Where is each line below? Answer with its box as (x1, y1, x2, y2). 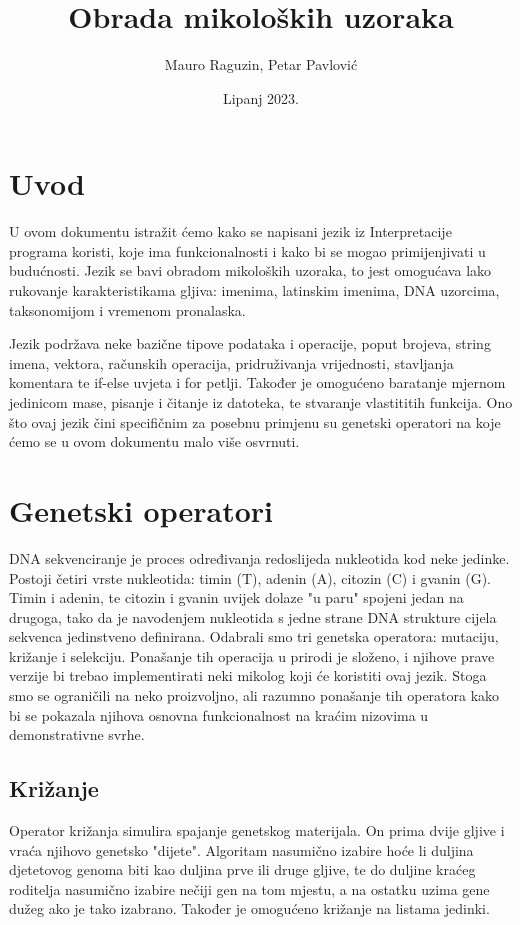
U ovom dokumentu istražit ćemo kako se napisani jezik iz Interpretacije (9, 221, 452, 242)
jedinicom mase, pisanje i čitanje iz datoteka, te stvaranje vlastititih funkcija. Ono (9, 392, 513, 412)
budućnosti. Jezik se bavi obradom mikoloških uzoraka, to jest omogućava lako (9, 260, 492, 281)
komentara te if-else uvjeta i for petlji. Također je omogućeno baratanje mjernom (9, 372, 506, 393)
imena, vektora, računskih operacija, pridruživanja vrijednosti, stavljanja (9, 352, 454, 373)
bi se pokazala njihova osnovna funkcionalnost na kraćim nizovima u (9, 704, 429, 725)
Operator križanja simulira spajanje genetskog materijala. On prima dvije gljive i (9, 820, 505, 841)
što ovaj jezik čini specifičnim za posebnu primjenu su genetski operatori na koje (9, 411, 501, 432)
